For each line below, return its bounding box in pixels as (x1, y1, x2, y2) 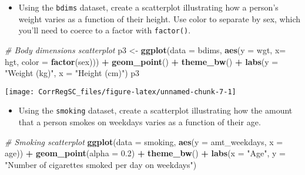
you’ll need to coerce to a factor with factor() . (18, 24, 191, 36)
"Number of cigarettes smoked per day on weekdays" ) (5, 158, 197, 170)
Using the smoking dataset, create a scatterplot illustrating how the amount (18, 104, 293, 116)
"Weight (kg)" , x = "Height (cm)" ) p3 (5, 67, 140, 79)
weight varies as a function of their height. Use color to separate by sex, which (18, 12, 301, 25)
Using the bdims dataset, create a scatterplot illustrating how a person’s (18, 1, 279, 13)
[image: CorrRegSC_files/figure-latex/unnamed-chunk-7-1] (5, 87, 236, 96)
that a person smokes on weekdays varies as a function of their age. (18, 116, 261, 128)
